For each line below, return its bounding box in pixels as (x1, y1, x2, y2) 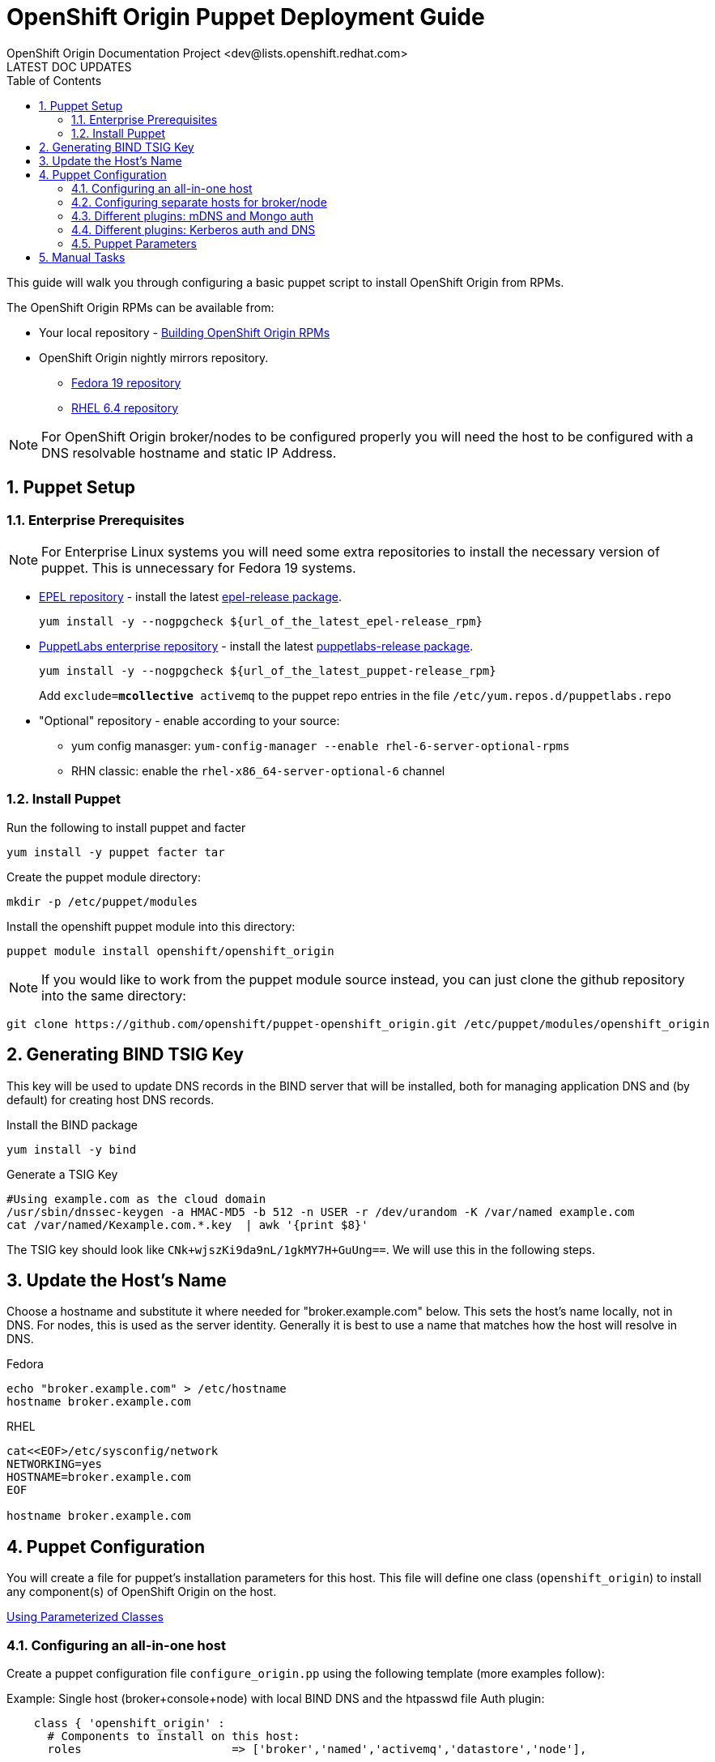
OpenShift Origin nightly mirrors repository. (39, 350, 269, 365)
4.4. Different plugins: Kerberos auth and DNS (71, 222, 316, 237)
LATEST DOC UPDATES (6, 59, 132, 74)
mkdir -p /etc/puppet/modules (6, 894, 198, 908)
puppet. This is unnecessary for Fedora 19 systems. (41, 559, 356, 576)
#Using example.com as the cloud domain (6, 1192, 266, 1205)
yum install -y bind (6, 1142, 137, 1156)
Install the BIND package (6, 1117, 138, 1132)
